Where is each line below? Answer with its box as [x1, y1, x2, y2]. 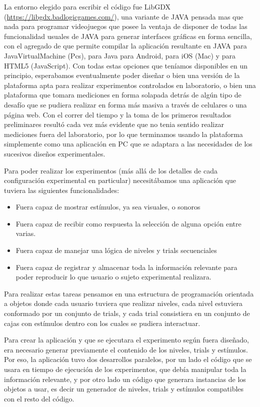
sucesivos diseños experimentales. [4, 148, 105, 158]
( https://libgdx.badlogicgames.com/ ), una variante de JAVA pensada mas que [4, 11, 243, 21]
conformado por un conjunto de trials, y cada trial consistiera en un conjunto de [4, 308, 250, 318]
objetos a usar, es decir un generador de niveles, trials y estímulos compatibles [4, 383, 244, 394]
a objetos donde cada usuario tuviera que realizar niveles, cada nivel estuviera [4, 298, 242, 308]
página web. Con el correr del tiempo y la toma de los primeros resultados [4, 109, 231, 119]
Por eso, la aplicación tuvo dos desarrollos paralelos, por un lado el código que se [4, 354, 252, 364]
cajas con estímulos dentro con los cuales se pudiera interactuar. [4, 317, 200, 328]
